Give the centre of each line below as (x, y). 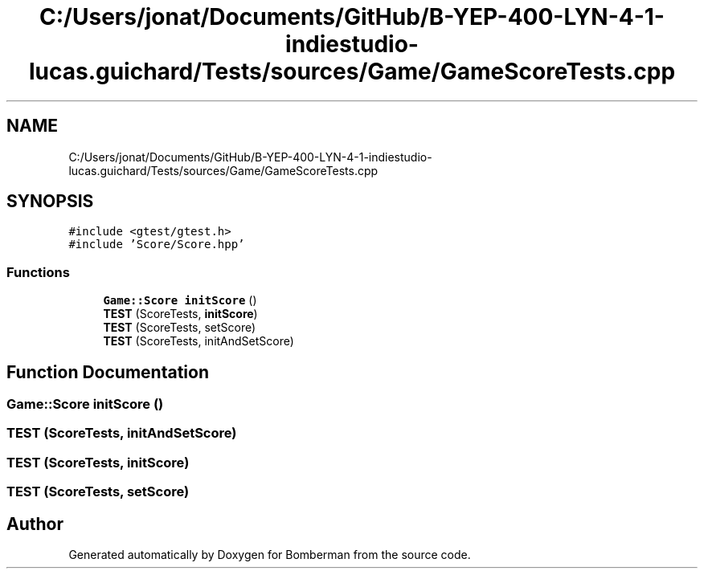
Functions (38, 272)
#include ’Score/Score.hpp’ (157, 245)
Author (35, 524)
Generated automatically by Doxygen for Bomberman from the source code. (270, 555)
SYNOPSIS (50, 202)
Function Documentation (108, 372)
